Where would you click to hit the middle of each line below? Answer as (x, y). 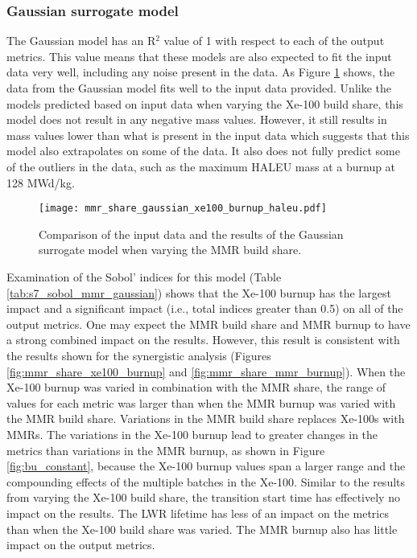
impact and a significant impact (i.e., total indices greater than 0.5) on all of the (205, 308)
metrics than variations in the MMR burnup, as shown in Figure (166, 450)
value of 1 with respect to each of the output (274, 41)
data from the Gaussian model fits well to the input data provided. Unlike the (199, 88)
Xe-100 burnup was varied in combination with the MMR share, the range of (196, 387)
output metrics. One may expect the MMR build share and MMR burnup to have (208, 324)
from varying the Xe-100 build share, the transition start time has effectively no (203, 497)
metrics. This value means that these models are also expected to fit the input (199, 56)
